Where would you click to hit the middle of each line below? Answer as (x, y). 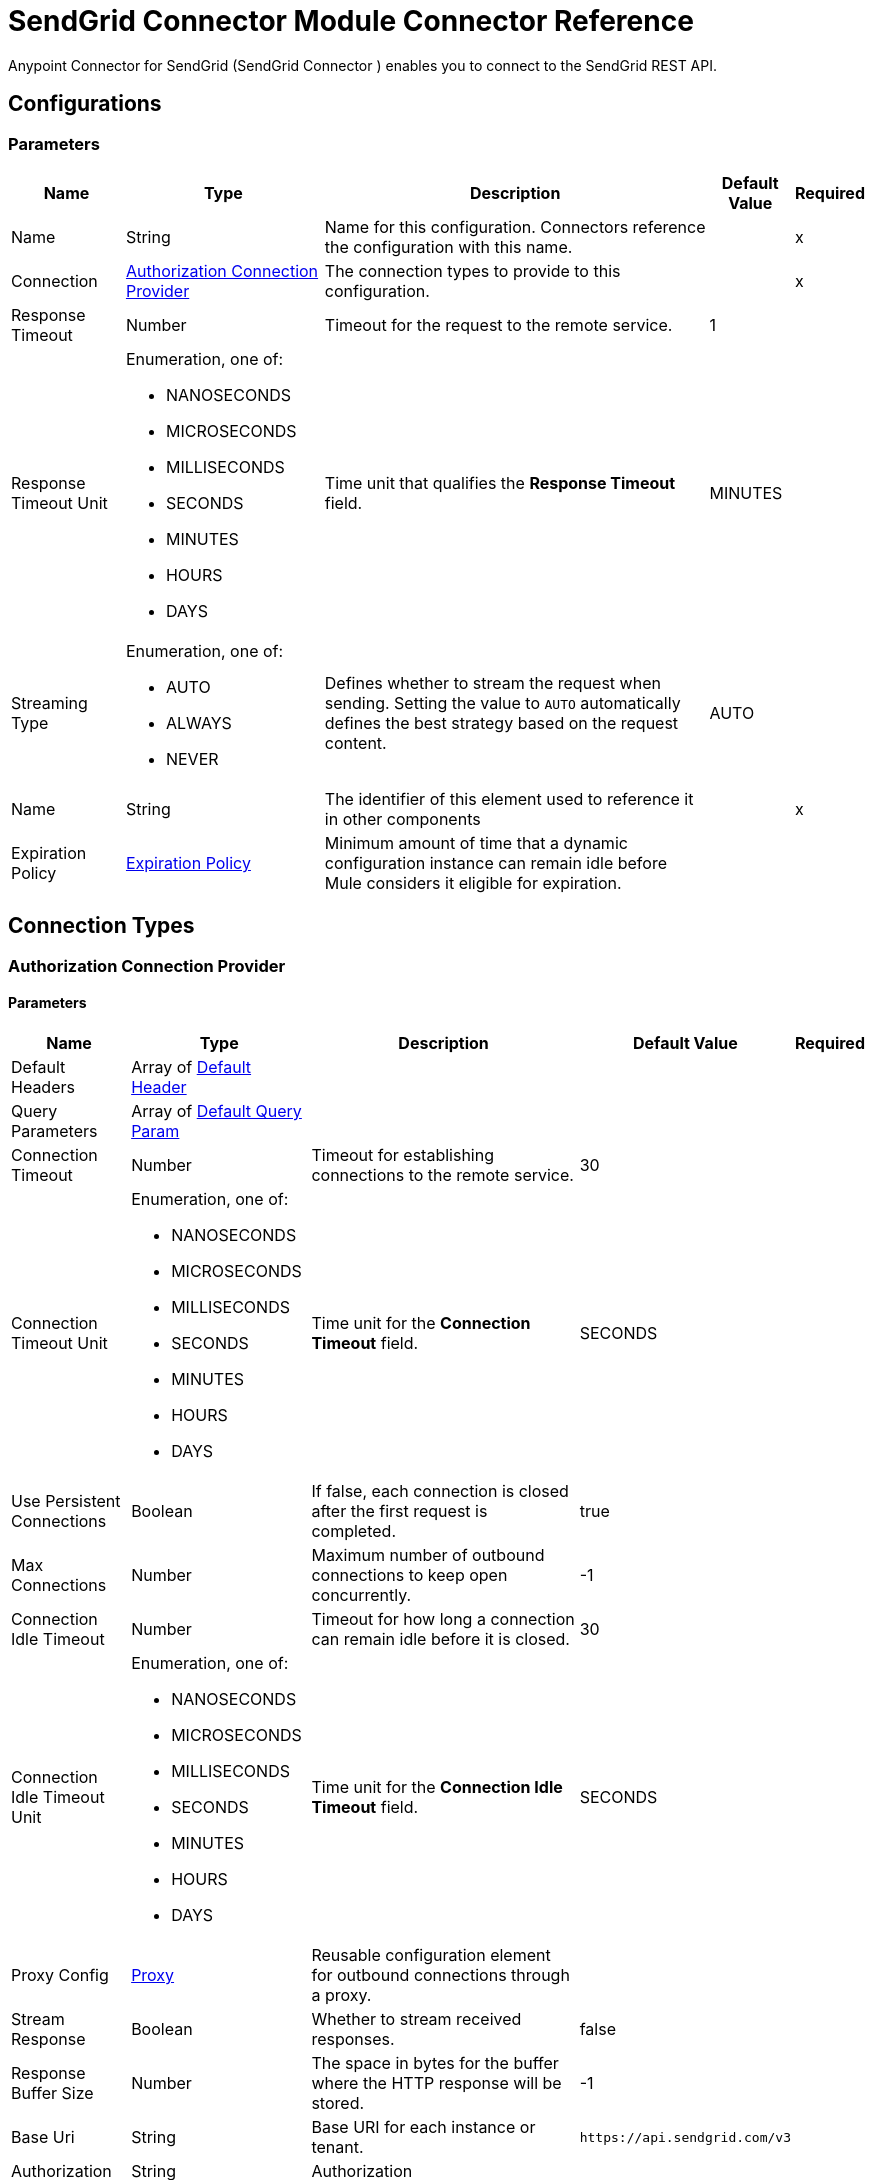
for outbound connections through (440, 1975)
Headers (43, 1087)
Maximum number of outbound (428, 1555)
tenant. (337, 2147)
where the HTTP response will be (436, 2083)
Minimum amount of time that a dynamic (476, 842)
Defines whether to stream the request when (492, 682)
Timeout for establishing (402, 1155)
